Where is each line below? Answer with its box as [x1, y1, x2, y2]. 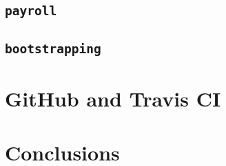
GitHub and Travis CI [5, 84, 221, 112]
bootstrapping [5, 41, 101, 56]
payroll [5, 3, 57, 19]
